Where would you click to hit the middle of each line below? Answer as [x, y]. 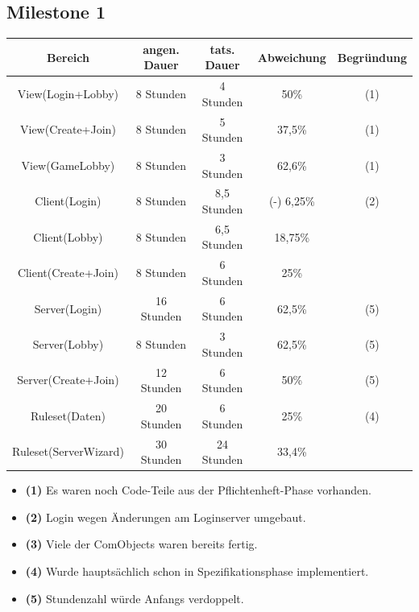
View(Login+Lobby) [68, 93]
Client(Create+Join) [68, 273]
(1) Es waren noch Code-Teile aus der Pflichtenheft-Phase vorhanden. [198, 490]
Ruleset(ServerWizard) [68, 451]
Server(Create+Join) [68, 380]
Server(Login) [68, 308]
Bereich [68, 57]
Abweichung [292, 57]
